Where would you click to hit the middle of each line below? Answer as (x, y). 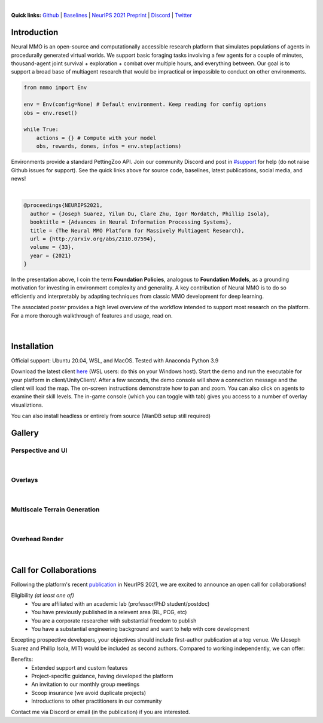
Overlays (25, 480)
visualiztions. (27, 405)
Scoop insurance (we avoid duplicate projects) (89, 693)
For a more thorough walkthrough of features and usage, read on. (92, 315)
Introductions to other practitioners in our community (97, 701)
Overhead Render (37, 539)
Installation (32, 346)
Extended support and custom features (80, 667)
